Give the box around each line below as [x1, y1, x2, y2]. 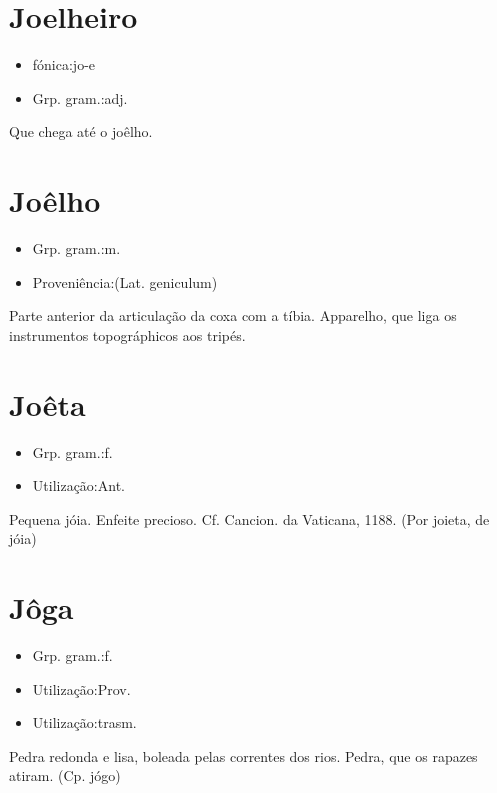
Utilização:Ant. [32, 475, 125, 496]
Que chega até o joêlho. [9, 121, 153, 142]
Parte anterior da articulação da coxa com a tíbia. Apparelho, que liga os [9, 305, 457, 326]
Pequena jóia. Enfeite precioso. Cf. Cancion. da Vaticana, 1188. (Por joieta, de [9, 508, 490, 529]
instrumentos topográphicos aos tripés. [9, 324, 246, 345]
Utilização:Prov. [32, 678, 131, 699]
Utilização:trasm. [32, 712, 137, 733]
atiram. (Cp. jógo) [9, 765, 121, 786]
